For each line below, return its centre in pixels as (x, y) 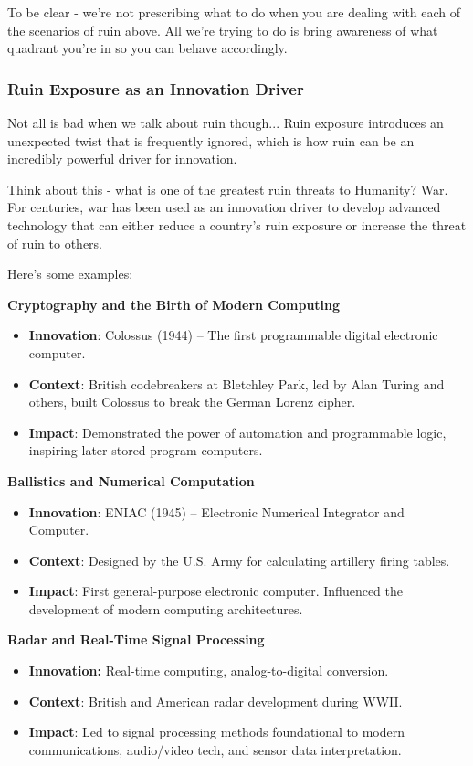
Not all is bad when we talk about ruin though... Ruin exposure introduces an (226, 122)
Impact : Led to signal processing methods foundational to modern (216, 732)
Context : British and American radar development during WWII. (215, 701)
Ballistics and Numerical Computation (131, 480)
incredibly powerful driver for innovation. (122, 159)
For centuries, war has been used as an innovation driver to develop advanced (224, 207)
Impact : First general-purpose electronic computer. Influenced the (215, 591)
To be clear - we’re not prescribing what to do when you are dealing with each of (234, 12)
